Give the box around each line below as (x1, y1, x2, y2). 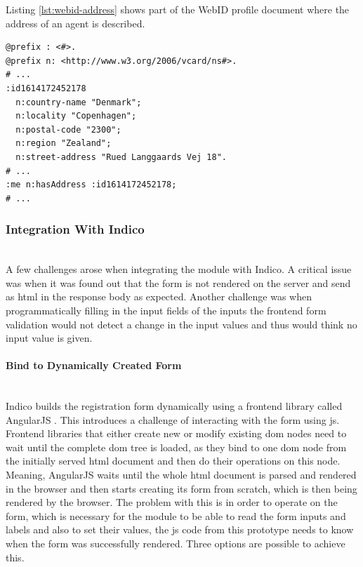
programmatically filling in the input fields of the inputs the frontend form (6, 302, 326, 317)
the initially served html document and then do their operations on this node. (6, 453, 341, 468)
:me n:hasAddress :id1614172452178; (6, 180, 177, 190)
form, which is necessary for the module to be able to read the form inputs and (6, 508, 346, 523)
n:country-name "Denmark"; (15, 97, 142, 107)
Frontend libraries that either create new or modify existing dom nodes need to (6, 426, 347, 441)
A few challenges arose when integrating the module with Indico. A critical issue (6, 262, 352, 276)
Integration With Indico (6, 220, 145, 238)
